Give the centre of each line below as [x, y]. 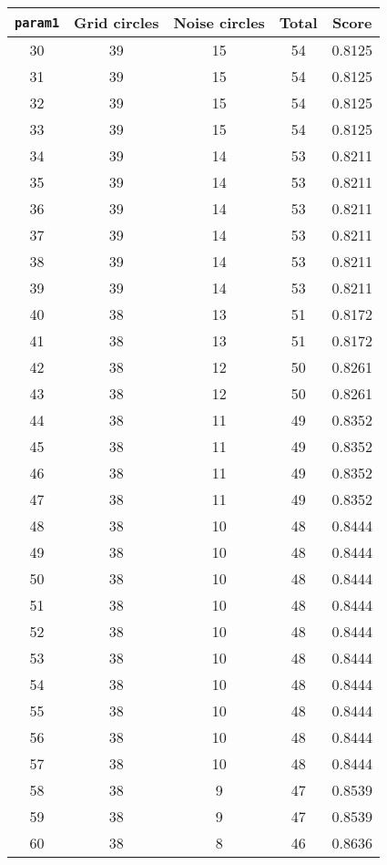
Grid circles [117, 22]
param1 [37, 22]
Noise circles [219, 22]
